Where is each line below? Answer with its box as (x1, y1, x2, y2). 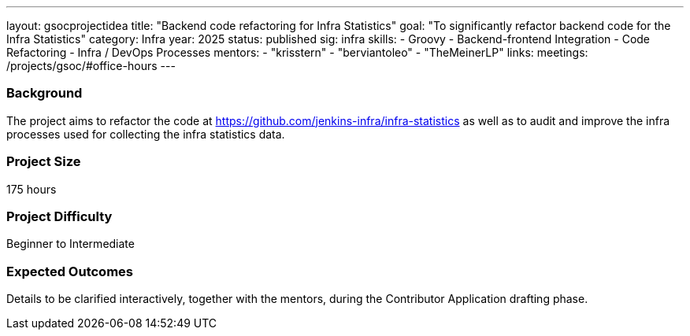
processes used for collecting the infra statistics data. (6, 127, 285, 141)
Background (6, 85, 83, 102)
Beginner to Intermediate (6, 237, 135, 251)
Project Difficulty (6, 208, 113, 224)
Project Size (6, 153, 81, 170)
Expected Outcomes (6, 263, 133, 279)
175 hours (6, 182, 57, 196)
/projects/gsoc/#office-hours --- (6, 59, 176, 72)
